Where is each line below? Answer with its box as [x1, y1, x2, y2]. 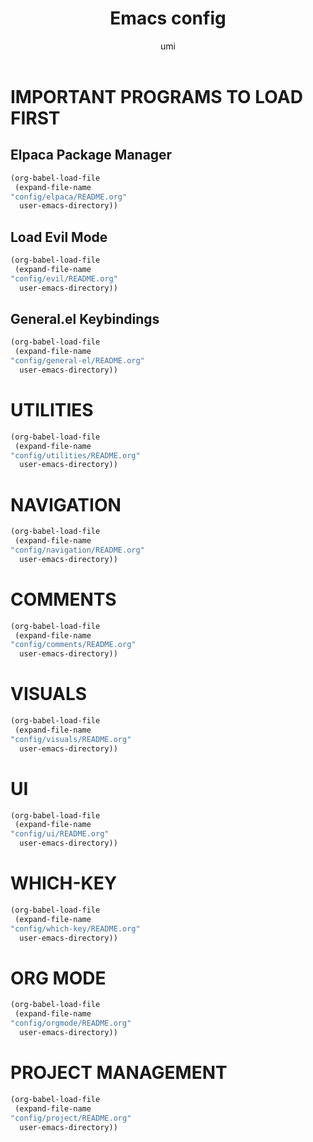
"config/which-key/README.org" [10, 923, 141, 934]
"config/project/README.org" [10, 1113, 132, 1123]
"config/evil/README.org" [10, 273, 118, 284]
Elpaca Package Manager [10, 147, 173, 164]
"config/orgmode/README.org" [10, 1018, 132, 1029]
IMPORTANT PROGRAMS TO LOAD [10, 85, 303, 108]
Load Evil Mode [10, 228, 108, 246]
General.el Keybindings [10, 310, 160, 327]
